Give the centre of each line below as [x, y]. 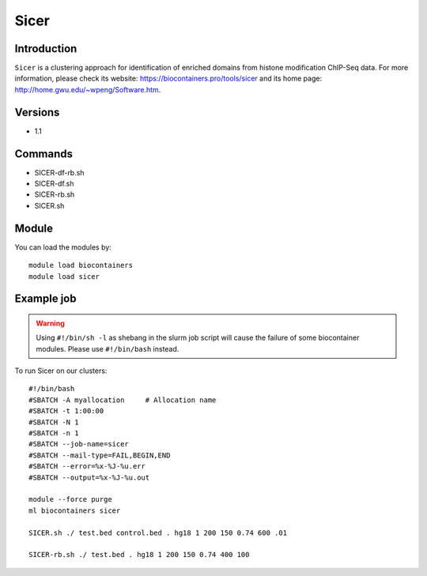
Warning [50, 323]
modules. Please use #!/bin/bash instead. [108, 348]
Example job [45, 299]
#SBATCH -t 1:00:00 [66, 411]
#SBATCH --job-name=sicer [79, 444]
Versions [37, 112]
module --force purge [70, 499]
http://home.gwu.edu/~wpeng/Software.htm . [88, 89]
